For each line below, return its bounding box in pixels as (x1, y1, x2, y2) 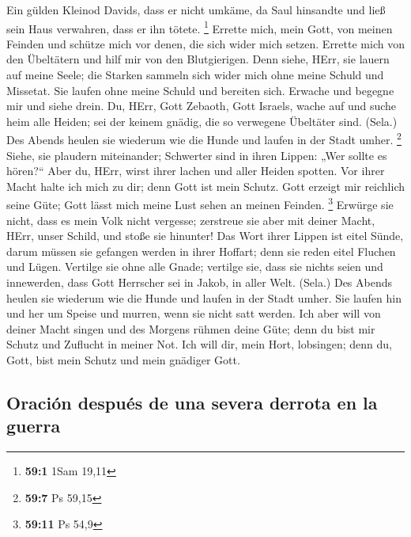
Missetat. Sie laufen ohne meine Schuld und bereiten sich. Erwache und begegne (6, 82, 394, 98)
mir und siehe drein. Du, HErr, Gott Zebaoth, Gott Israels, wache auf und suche (6, 97, 397, 114)
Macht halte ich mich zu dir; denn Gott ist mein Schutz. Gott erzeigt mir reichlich (6, 177, 405, 194)
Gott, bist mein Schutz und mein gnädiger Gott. (6, 352, 240, 368)
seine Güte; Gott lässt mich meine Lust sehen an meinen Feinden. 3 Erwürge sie (6, 194, 394, 213)
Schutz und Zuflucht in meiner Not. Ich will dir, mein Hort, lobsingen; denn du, (6, 336, 392, 352)
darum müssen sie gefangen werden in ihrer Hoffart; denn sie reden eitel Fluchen (6, 242, 396, 259)
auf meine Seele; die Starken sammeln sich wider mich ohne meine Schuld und (6, 67, 384, 83)
